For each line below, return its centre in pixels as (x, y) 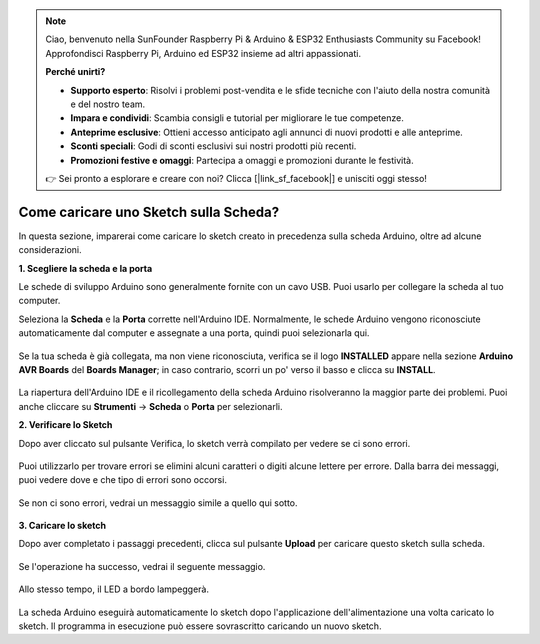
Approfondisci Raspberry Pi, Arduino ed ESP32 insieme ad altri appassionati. (203, 53)
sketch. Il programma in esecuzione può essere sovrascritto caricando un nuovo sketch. (200, 626)
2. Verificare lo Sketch (65, 425)
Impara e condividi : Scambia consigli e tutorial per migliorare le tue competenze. (237, 118)
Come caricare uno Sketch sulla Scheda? (149, 211)
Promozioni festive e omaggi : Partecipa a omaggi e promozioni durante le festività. (242, 160)
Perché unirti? (75, 72)
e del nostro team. (108, 104)
